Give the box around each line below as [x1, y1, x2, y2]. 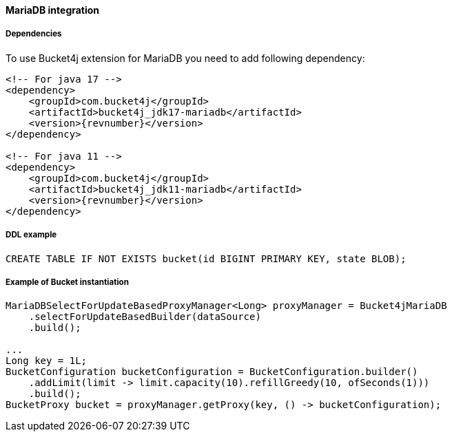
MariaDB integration [6, 4, 100, 16]
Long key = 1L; [6, 355, 88, 367]
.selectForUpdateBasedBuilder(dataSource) [28, 311, 261, 323]
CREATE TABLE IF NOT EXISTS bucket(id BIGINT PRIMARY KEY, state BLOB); [6, 253, 407, 264]
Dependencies [6, 29, 62, 39]
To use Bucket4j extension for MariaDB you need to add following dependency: [6, 52, 365, 64]
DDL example [6, 230, 57, 240]
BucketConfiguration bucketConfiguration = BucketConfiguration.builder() [6, 366, 418, 378]
